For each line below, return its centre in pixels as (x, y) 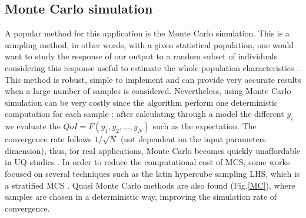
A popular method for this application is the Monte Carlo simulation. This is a (147, 33)
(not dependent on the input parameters (193, 139)
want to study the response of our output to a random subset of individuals (141, 56)
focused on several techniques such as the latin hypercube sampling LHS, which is (152, 173)
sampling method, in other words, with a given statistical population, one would (149, 44)
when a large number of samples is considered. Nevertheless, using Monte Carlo (148, 91)
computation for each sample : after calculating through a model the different (144, 114)
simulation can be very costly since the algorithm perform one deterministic (142, 102)
